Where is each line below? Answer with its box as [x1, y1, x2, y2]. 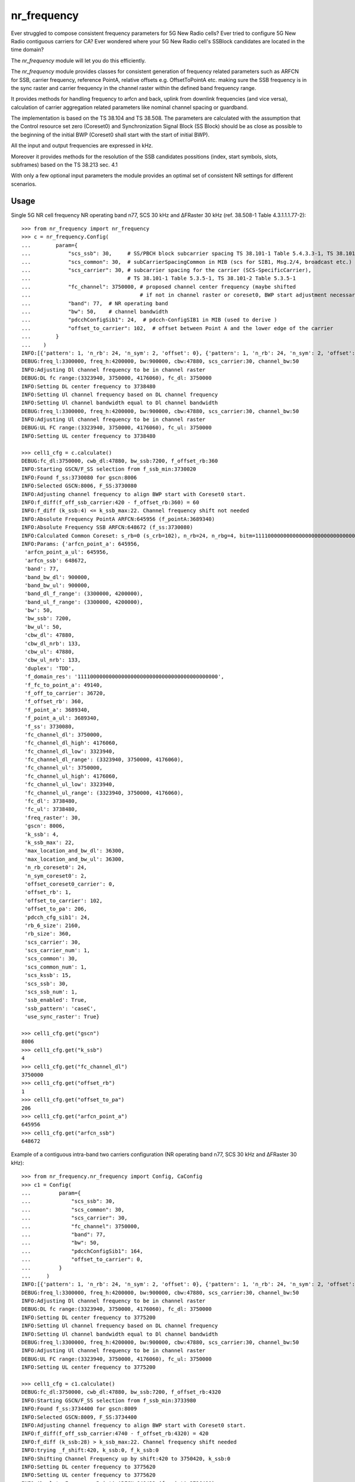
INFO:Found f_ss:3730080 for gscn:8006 [21, 474, 137, 481]
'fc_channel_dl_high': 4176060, [24, 740, 118, 746]
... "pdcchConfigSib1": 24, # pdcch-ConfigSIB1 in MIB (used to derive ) [21, 317, 277, 323]
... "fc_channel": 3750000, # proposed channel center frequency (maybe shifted [21, 283, 296, 290]
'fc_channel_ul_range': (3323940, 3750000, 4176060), [24, 789, 184, 796]
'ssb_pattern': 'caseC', [24, 1005, 97, 1012]
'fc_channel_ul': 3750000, [24, 765, 103, 771]
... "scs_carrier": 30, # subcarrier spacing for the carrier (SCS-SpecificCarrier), [21, 267, 312, 274]
